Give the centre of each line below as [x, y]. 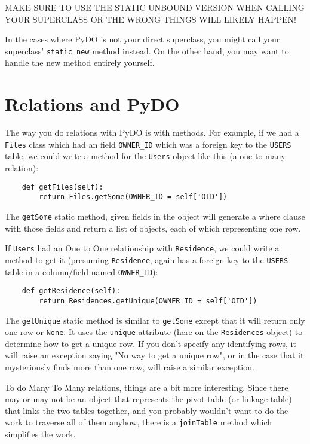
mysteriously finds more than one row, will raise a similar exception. [130, 367]
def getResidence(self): [71, 291]
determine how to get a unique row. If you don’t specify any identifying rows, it [151, 343]
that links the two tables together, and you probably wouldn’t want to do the [147, 410]
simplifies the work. [40, 434]
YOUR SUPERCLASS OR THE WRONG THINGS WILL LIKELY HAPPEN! [151, 19]
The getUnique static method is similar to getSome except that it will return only [155, 320]
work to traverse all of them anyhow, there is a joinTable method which [138, 422]
